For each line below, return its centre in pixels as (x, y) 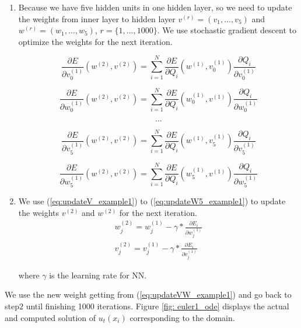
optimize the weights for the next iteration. (95, 41)
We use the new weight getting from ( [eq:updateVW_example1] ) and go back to (148, 294)
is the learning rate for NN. (98, 275)
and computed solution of (50, 317)
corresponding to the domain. (182, 317)
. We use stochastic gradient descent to (227, 30)
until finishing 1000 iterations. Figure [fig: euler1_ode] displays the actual (157, 306)
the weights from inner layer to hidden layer (97, 18)
